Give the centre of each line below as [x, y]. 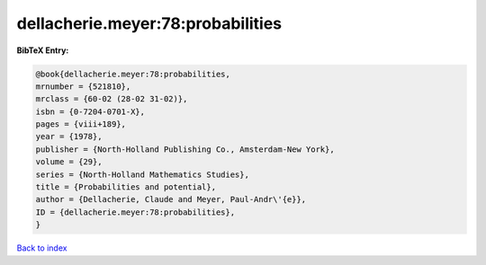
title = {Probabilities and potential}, [126, 187]
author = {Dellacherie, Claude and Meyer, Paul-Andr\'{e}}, [171, 199]
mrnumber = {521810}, [83, 86]
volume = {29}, [69, 162]
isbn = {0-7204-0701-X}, [90, 111]
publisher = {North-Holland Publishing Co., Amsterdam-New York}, [185, 149]
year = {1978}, [69, 137]
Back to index [42, 248]
